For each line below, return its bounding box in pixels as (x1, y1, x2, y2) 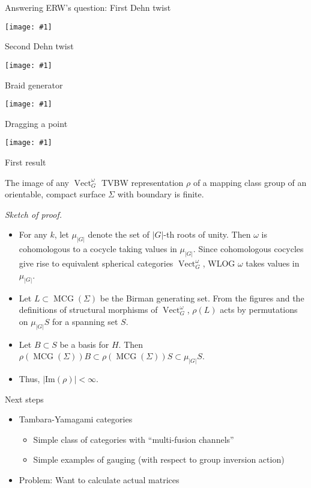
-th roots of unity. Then (163, 228, 251, 241)
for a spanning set (52, 315, 118, 327)
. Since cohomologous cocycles (193, 242, 304, 255)
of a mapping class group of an (193, 176, 307, 188)
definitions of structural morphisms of (19, 303, 158, 316)
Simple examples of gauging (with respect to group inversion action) (33, 453, 285, 466)
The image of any (5, 176, 69, 188)
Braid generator (5, 78, 63, 91)
